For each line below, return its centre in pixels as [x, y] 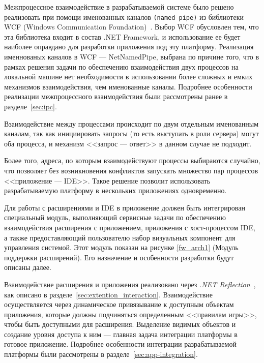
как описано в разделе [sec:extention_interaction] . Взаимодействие [109, 294]
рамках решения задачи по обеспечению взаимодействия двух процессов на [121, 66]
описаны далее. [28, 267]
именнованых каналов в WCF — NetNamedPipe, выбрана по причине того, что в [132, 57]
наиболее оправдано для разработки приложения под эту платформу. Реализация [129, 47]
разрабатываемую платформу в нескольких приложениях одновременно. [115, 190]
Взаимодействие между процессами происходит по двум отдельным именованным [131, 123]
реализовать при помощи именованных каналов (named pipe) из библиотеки [124, 17]
